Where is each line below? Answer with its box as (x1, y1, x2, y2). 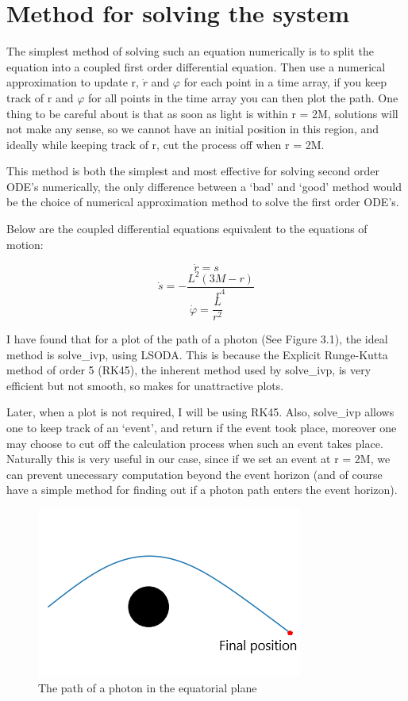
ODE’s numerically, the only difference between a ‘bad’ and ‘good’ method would (6, 178, 402, 194)
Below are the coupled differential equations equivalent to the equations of (6, 220, 368, 237)
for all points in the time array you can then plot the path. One (87, 89, 398, 105)
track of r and (6, 89, 74, 105)
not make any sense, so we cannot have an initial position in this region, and (6, 121, 379, 137)
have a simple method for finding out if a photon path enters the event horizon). (6, 481, 398, 498)
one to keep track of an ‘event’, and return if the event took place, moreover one (6, 419, 397, 436)
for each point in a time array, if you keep (183, 74, 387, 90)
